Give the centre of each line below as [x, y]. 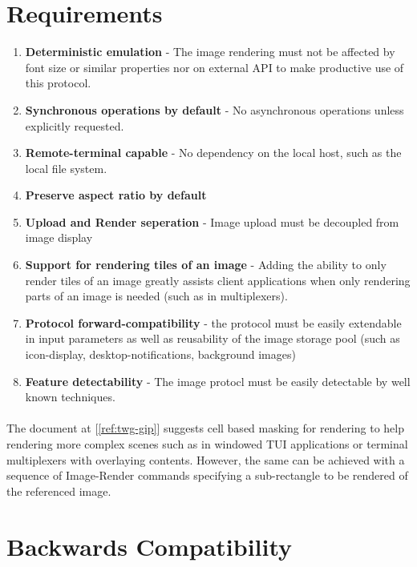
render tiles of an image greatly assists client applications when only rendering [218, 280]
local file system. [66, 168]
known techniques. [70, 397]
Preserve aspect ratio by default [116, 195]
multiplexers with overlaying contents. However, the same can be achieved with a [206, 459]
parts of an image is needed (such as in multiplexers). [156, 296]
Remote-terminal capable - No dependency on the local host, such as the [213, 153]
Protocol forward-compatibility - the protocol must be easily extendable [213, 322]
